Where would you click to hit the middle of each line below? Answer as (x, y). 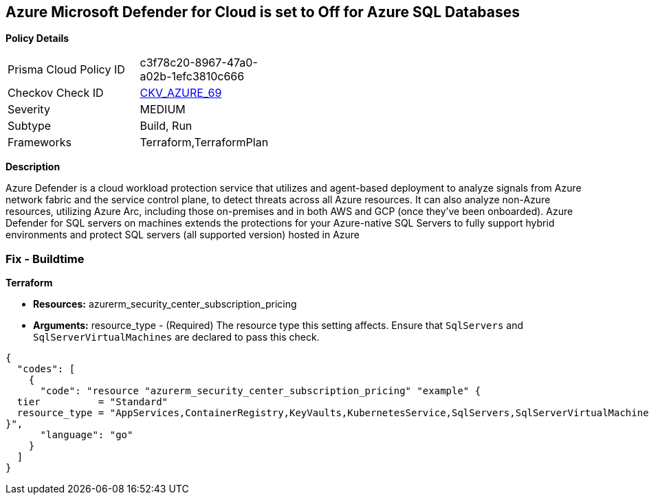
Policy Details (37, 38)
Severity (29, 110)
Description (33, 167)
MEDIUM (163, 110)
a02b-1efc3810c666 (192, 77)
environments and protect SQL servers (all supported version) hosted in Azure (183, 235)
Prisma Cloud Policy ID (66, 70)
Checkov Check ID (56, 93)
